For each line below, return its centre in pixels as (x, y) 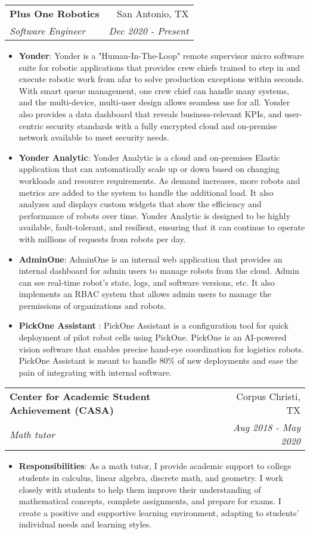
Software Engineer (47, 31)
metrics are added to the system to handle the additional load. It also (146, 192)
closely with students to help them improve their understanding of (140, 489)
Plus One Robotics (55, 13)
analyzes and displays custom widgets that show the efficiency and (140, 204)
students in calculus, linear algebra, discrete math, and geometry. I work (151, 478)
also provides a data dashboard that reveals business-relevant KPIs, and (150, 113)
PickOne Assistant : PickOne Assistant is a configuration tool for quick (154, 325)
